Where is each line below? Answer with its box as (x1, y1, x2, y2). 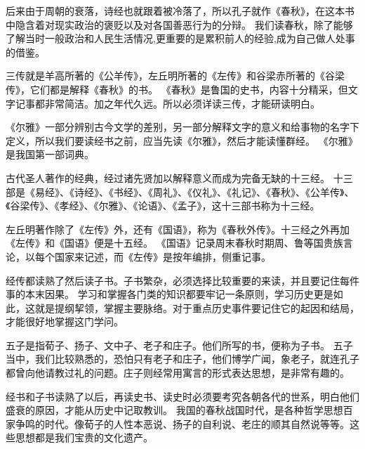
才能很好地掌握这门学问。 (6, 314, 124, 329)
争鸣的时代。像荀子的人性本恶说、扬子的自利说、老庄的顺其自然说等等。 (15, 416, 350, 431)
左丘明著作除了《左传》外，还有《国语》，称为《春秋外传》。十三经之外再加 (6, 221, 350, 236)
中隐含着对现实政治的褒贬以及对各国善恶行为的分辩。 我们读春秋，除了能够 (6, 17, 353, 32)
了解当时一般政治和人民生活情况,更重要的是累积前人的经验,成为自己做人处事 (6, 31, 355, 46)
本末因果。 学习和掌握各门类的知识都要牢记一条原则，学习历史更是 (25, 287, 333, 301)
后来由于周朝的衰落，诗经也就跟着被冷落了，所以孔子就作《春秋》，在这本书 (6, 4, 354, 18)
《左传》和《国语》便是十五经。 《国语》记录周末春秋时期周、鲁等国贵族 (6, 235, 343, 250)
